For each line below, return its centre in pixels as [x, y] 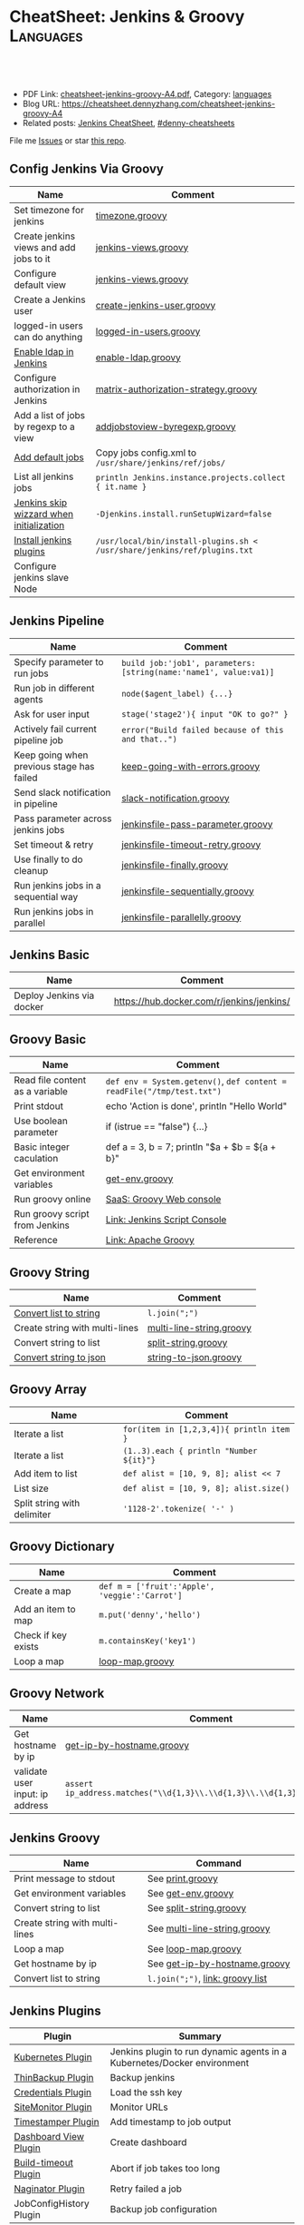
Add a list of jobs [50, 415]
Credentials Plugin [53, 2093]
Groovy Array [48, 1390]
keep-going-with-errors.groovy [191, 766]
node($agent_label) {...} [177, 693]
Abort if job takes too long [165, 2169]
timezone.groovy [131, 215]
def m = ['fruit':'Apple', [157, 1586]
